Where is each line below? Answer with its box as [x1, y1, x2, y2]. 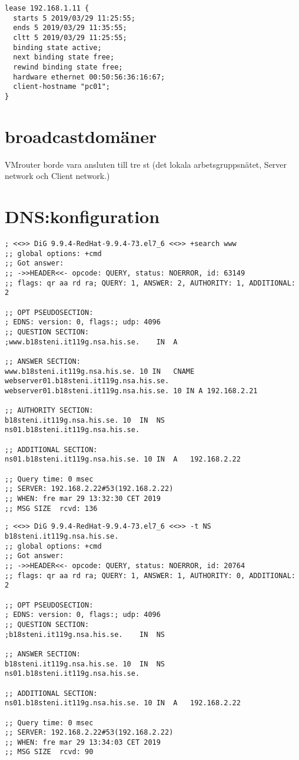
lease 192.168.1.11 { [5, 4, 89, 12]
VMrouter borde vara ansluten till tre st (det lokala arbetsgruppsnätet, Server [5, 158, 287, 170]
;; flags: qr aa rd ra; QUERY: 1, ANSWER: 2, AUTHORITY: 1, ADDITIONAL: [5, 278, 295, 287]
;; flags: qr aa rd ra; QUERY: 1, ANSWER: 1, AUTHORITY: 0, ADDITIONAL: [5, 571, 295, 580]
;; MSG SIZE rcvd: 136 [5, 504, 98, 513]
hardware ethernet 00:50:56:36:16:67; [13, 72, 165, 81]
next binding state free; [13, 53, 115, 62]
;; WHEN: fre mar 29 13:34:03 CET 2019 [5, 738, 161, 746]
